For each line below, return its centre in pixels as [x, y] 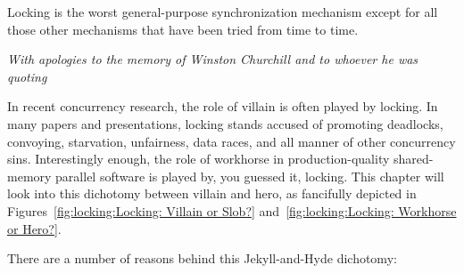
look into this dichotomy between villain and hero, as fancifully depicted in [212, 193]
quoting [27, 76]
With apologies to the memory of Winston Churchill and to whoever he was [213, 59]
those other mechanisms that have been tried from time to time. [183, 29]
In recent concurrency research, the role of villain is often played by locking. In [223, 106]
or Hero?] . [34, 228]
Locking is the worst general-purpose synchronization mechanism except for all [223, 12]
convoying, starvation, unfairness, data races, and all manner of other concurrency [232, 141]
